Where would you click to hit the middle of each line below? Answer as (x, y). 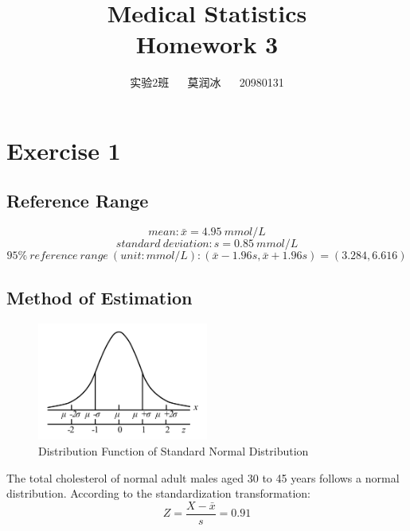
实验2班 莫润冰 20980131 (207, 82)
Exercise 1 (64, 150)
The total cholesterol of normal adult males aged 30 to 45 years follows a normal (203, 477)
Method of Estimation (100, 297)
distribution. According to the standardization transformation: (159, 493)
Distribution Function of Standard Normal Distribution (174, 451)
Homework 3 (207, 44)
